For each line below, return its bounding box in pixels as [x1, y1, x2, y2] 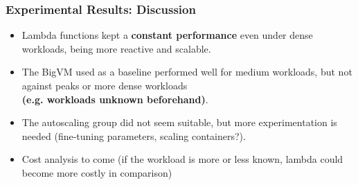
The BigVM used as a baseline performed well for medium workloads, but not [21, 64, 352, 79]
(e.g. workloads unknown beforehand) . [21, 91, 208, 106]
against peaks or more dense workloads [21, 78, 188, 92]
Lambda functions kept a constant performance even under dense [21, 28, 313, 42]
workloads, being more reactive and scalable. [21, 41, 211, 55]
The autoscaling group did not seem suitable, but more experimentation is [21, 115, 337, 130]
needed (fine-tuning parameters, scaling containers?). [21, 128, 246, 143]
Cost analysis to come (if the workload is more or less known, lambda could [21, 152, 343, 166]
